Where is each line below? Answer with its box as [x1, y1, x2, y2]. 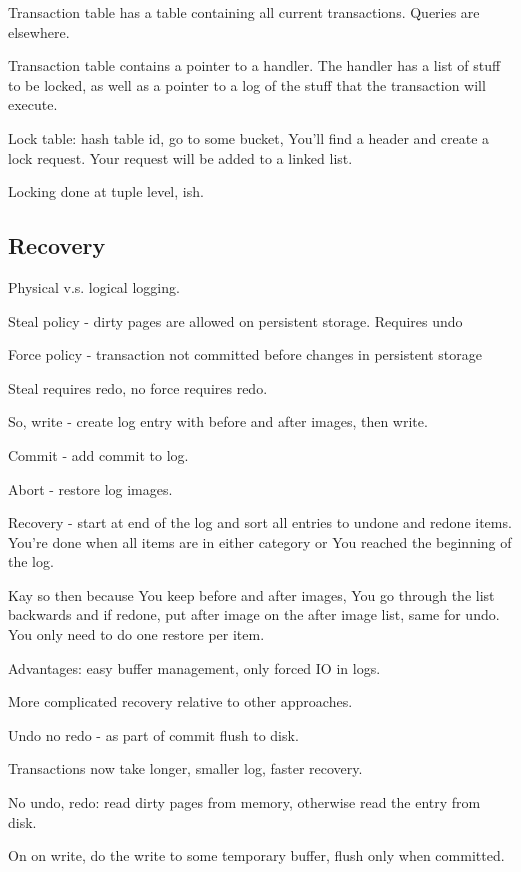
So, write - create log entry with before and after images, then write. [8, 411, 428, 432]
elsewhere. [8, 21, 70, 42]
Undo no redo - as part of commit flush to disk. [8, 724, 299, 745]
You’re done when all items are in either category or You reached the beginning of [8, 531, 512, 552]
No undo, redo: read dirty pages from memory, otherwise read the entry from [8, 792, 481, 813]
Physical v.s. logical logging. [8, 276, 180, 297]
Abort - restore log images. [8, 478, 173, 499]
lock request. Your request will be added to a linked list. [8, 147, 353, 168]
